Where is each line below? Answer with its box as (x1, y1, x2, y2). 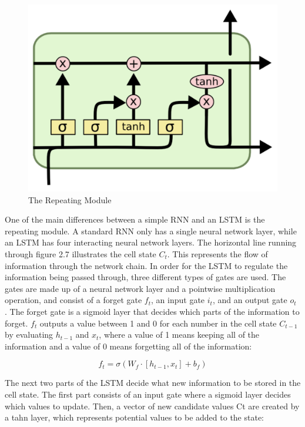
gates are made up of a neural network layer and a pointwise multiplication (5, 282, 276, 294)
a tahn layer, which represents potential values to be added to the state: (5, 411, 264, 423)
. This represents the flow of (167, 247, 268, 260)
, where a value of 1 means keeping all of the (99, 328, 260, 341)
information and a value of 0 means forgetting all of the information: (5, 339, 252, 352)
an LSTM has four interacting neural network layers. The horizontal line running (5, 236, 297, 248)
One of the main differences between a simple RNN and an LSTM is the (5, 213, 265, 226)
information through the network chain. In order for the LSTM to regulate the (5, 259, 288, 271)
